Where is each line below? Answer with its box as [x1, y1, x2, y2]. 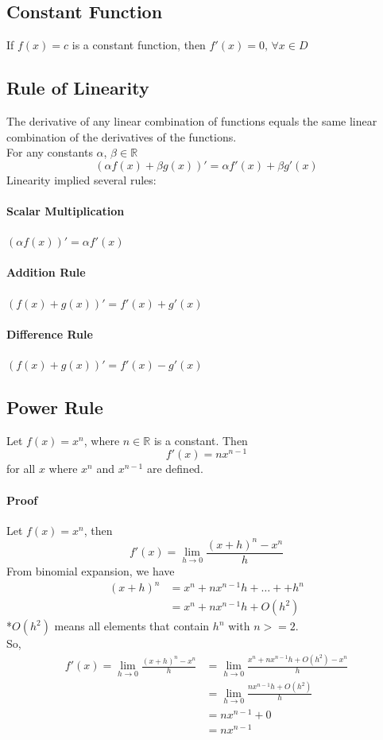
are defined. [146, 460, 203, 477]
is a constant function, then [72, 37, 206, 53]
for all [6, 460, 36, 477]
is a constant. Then [153, 432, 248, 448]
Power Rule [6, 394, 103, 419]
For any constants [6, 144, 93, 161]
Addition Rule [6, 264, 86, 281]
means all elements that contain [54, 618, 210, 634]
